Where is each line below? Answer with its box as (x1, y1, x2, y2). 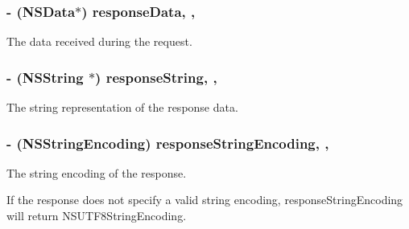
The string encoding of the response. (6, 164, 187, 181)
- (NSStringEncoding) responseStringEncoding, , (6, 133, 329, 153)
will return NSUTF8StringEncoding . (6, 207, 187, 224)
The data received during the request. (6, 33, 192, 50)
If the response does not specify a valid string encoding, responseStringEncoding (6, 191, 403, 208)
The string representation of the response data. (6, 99, 238, 116)
